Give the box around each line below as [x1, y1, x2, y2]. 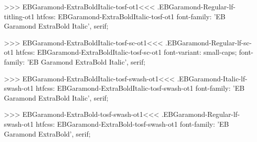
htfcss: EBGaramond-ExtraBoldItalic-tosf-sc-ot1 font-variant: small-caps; [16, 47, 237, 57]
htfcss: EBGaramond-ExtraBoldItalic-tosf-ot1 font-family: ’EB [37, 11, 226, 21]
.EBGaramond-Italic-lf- [177, 73, 248, 83]
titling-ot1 [4, 11, 35, 21]
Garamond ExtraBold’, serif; [4, 128, 91, 139]
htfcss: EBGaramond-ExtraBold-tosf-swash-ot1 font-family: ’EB [36, 118, 229, 129]
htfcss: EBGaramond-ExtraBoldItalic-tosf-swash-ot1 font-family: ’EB [36, 83, 245, 93]
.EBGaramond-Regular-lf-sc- [165, 37, 252, 47]
